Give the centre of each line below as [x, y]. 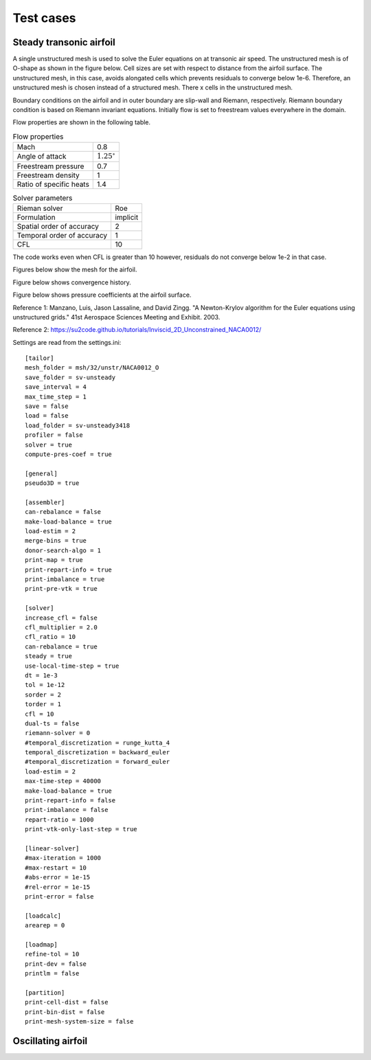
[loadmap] [41, 944]
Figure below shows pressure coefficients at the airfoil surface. [102, 295]
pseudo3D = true [52, 483]
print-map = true [54, 560]
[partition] [45, 992]
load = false [47, 416]
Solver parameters [43, 198]
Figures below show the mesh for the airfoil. [75, 270]
